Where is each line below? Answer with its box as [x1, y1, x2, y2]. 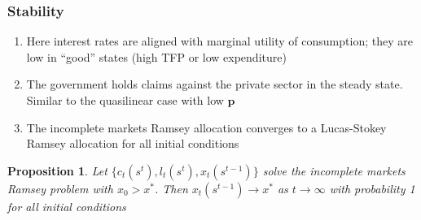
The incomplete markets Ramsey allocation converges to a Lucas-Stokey [26, 119, 387, 136]
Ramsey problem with [7, 179, 113, 196]
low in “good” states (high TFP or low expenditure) [26, 48, 287, 65]
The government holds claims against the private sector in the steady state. [26, 75, 403, 93]
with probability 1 [329, 179, 415, 196]
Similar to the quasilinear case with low [26, 92, 224, 108]
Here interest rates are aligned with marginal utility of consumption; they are [26, 32, 413, 50]
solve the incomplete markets [262, 162, 406, 179]
